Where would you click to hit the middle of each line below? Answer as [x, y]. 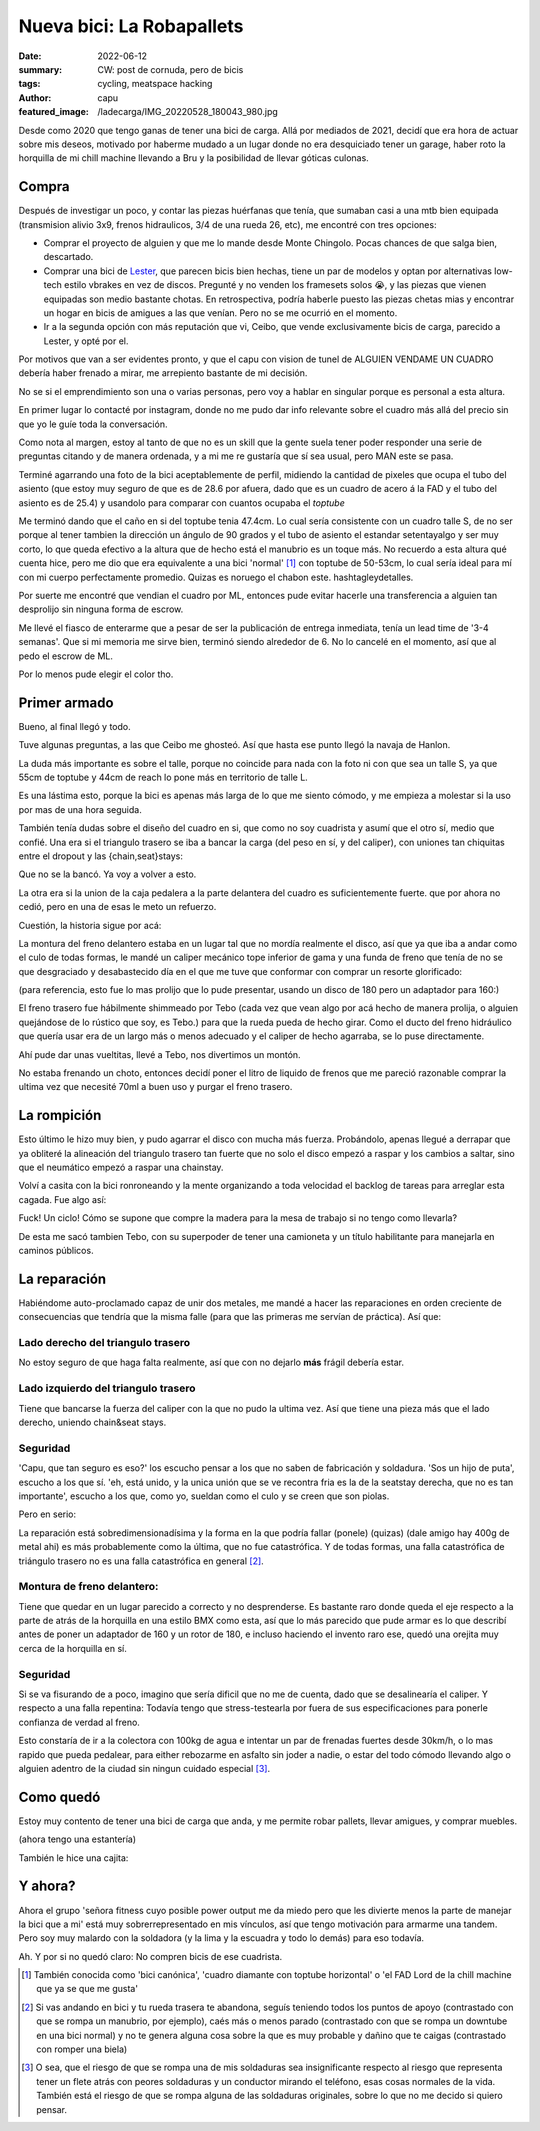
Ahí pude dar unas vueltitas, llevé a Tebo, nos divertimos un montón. [159, 1054]
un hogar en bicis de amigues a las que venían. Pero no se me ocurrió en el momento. [220, 312]
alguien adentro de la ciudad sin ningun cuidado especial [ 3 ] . [144, 1768]
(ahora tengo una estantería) [77, 1839]
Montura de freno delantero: [88, 1587]
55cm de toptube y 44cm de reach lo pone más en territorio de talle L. [163, 777]
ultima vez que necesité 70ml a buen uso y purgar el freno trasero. [155, 1087]
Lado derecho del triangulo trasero [104, 1343]
